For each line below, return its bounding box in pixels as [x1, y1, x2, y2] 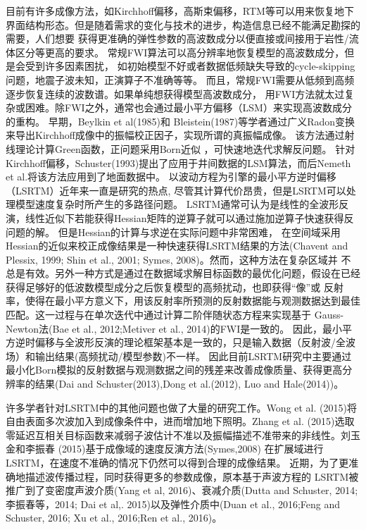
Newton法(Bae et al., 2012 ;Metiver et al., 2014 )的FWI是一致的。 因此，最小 [6, 321, 342, 335]
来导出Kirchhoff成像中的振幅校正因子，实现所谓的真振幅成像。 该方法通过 [6, 128, 345, 142]
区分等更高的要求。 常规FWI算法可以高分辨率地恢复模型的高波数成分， [15, 44, 345, 59]
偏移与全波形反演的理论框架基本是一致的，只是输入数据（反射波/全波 [34, 335, 355, 350]
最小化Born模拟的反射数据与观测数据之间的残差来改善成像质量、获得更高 [6, 362, 343, 377]
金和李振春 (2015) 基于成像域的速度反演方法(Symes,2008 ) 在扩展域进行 [6, 441, 324, 456]
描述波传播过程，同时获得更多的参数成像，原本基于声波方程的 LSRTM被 [25, 469, 359, 483]
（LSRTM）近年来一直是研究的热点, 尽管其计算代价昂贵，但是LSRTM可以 [6, 183, 346, 197]
